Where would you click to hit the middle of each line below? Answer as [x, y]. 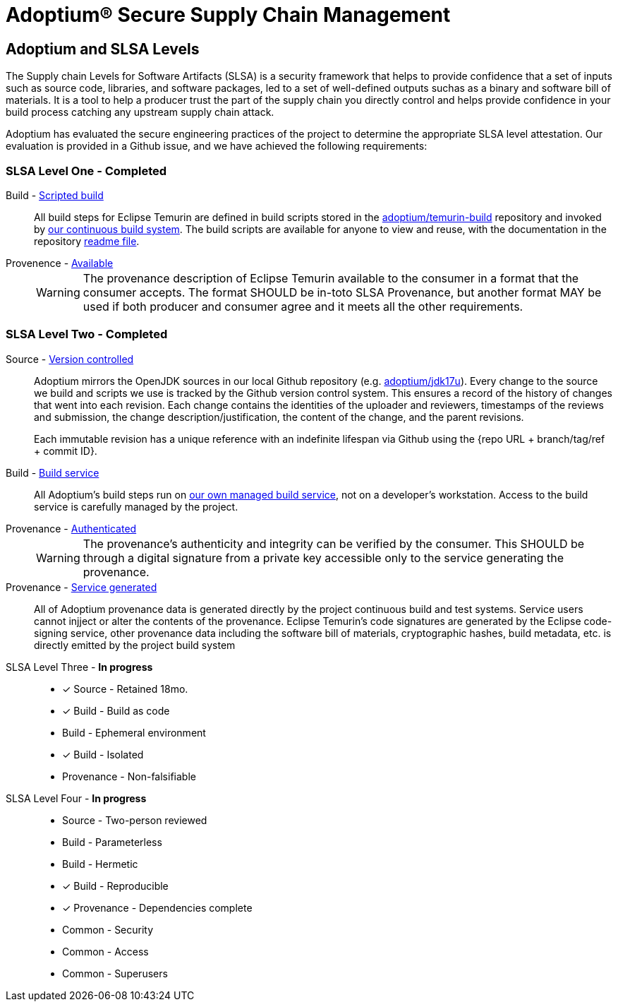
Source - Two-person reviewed [135, 820]
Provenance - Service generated [81, 587]
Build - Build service [53, 472]
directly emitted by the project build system [135, 645]
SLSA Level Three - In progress [79, 667]
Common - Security [108, 929]
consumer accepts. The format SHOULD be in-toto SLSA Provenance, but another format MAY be [342, 292]
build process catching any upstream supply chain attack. [140, 112]
